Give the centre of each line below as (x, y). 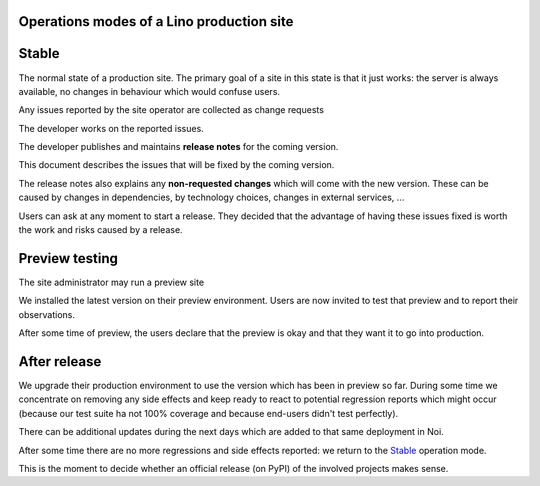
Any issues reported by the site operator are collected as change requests (171, 110)
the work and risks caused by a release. (101, 230)
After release (60, 361)
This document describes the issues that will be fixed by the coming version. (176, 165)
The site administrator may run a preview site (111, 282)
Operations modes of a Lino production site (156, 21)
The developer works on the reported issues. (111, 128)
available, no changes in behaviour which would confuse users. (149, 91)
